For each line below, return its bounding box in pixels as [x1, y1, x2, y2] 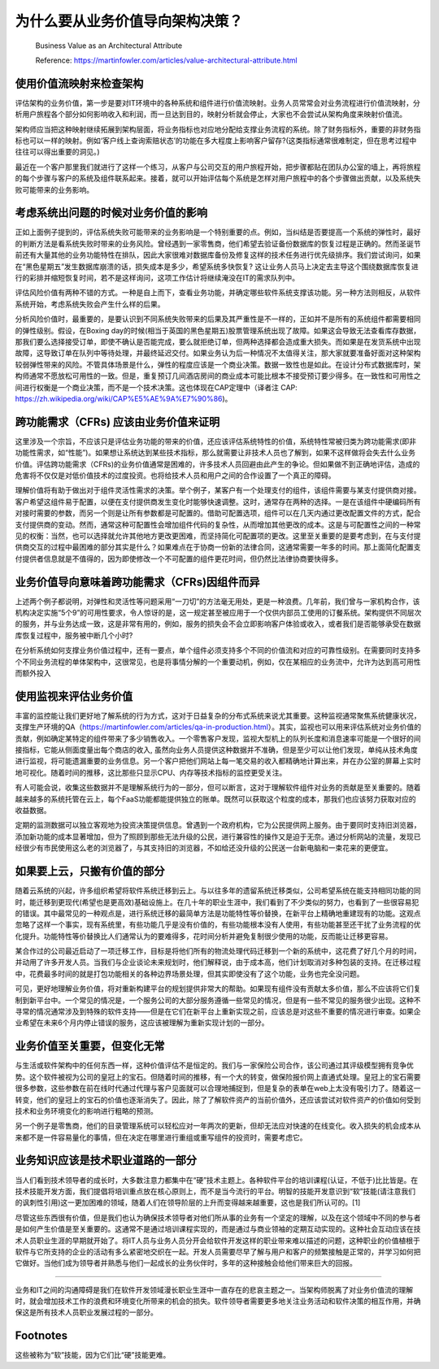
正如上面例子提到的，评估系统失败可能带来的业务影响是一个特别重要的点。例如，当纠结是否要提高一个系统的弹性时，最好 [15, 228, 421, 237]
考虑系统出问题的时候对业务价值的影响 [15, 206, 207, 219]
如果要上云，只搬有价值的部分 [15, 864, 165, 878]
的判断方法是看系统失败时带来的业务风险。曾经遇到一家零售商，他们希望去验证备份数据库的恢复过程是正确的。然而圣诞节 [15, 238, 421, 248]
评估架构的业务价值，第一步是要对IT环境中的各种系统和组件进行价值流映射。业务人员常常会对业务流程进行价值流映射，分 [15, 98, 420, 107]
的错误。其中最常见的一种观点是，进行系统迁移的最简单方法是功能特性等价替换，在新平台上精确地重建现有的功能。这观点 [15, 908, 421, 918]
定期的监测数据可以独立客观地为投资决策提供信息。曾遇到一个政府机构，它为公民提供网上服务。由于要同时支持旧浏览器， [15, 820, 421, 830]
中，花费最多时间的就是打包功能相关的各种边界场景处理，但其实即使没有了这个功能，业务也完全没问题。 [15, 968, 364, 979]
